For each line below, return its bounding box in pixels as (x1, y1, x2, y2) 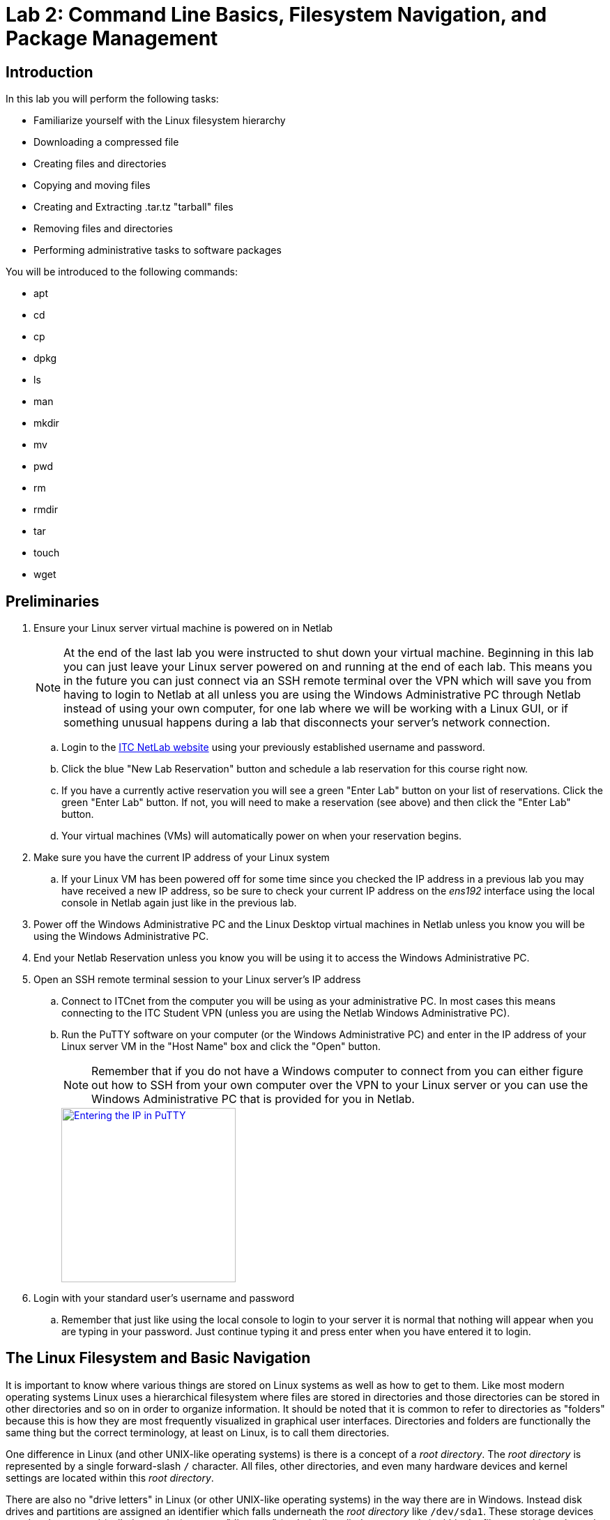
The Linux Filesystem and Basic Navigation (6, 1349, 311, 1367)
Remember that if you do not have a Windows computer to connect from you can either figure (91, 1064, 584, 1079)
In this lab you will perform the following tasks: (6, 93, 219, 105)
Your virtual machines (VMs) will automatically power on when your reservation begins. (61, 830, 462, 842)
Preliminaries (6, 592, 100, 610)
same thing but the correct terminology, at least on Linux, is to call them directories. (6, 1426, 390, 1438)
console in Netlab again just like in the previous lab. (61, 897, 297, 909)
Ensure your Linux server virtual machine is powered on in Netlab (33, 622, 333, 634)
